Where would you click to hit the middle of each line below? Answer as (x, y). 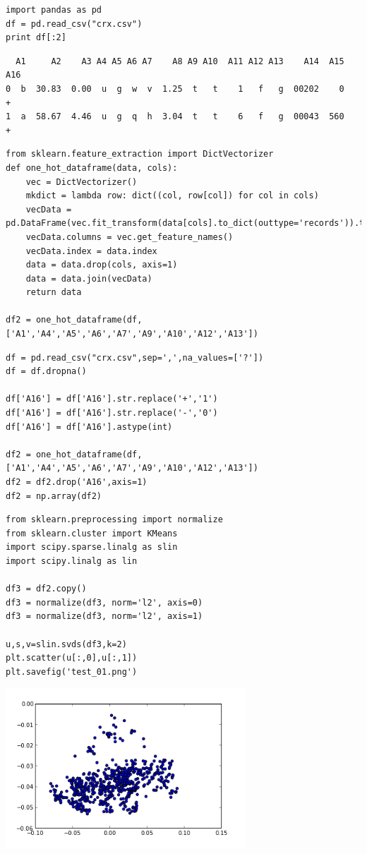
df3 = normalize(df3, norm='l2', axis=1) (104, 617)
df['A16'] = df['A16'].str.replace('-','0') (112, 413)
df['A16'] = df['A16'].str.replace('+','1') (112, 399)
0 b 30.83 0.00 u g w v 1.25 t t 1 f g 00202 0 (175, 89)
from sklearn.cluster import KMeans (92, 533)
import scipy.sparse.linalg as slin (92, 547)
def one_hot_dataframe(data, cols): (92, 168)
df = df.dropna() (46, 372)
